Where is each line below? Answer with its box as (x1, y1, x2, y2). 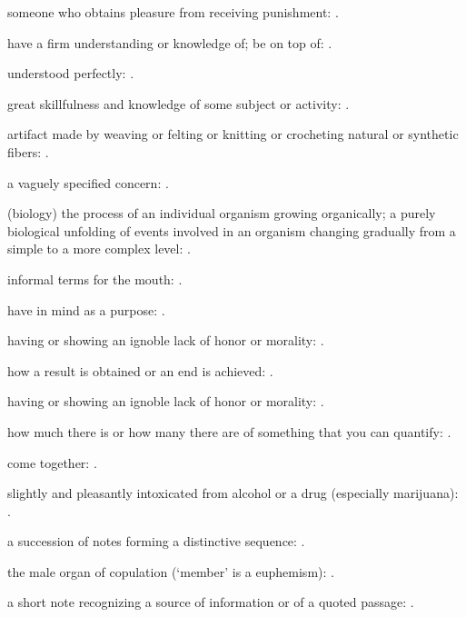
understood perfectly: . (7, 64, 134, 83)
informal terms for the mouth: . (7, 269, 183, 288)
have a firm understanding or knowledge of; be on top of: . (7, 33, 332, 52)
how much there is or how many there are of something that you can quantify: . (7, 422, 451, 441)
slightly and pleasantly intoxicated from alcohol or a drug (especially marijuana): (7, 483, 459, 503)
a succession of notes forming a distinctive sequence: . (7, 532, 305, 551)
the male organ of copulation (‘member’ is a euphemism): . (7, 562, 334, 581)
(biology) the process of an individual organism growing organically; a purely (7, 204, 436, 223)
